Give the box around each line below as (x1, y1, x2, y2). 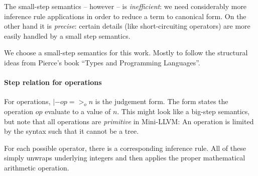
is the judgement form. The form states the (95, 96, 228, 107)
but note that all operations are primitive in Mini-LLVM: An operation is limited (4, 116, 254, 126)
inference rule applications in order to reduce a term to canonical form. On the (4, 11, 246, 21)
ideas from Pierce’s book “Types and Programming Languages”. (4, 57, 200, 67)
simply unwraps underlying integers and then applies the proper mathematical (4, 152, 245, 163)
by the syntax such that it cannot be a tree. (4, 126, 139, 136)
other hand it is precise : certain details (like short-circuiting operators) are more (4, 21, 250, 31)
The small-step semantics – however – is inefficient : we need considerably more (4, 1, 247, 11)
